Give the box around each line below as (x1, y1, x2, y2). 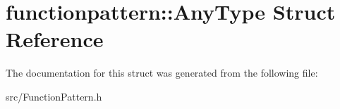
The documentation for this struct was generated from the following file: (6, 65, 318, 80)
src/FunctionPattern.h (6, 89, 102, 103)
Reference (6, 25, 104, 53)
